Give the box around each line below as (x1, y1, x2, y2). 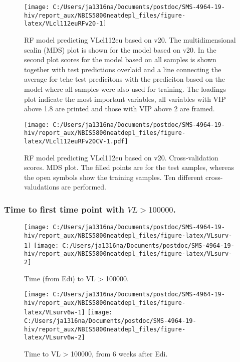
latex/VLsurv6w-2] (24, 334, 85, 341)
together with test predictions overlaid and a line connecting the (24, 64, 221, 74)
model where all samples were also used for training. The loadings (24, 83, 226, 94)
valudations (24, 182, 59, 192)
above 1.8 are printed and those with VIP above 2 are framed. (24, 103, 215, 114)
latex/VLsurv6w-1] (24, 309, 85, 316)
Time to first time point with (4, 203, 124, 215)
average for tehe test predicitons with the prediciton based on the (24, 74, 225, 84)
